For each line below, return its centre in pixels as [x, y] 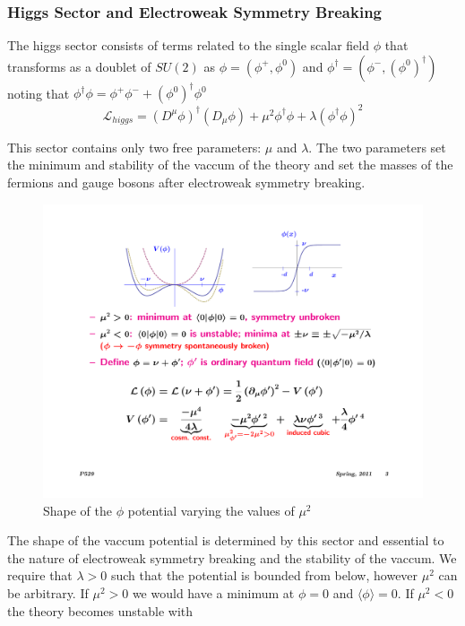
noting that [39, 93]
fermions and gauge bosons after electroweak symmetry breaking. [186, 182]
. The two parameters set [377, 147]
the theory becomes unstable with [100, 610]
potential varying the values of [211, 510]
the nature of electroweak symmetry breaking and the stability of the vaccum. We [232, 557]
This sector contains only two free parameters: [134, 147]
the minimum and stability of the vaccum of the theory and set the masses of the [230, 165]
